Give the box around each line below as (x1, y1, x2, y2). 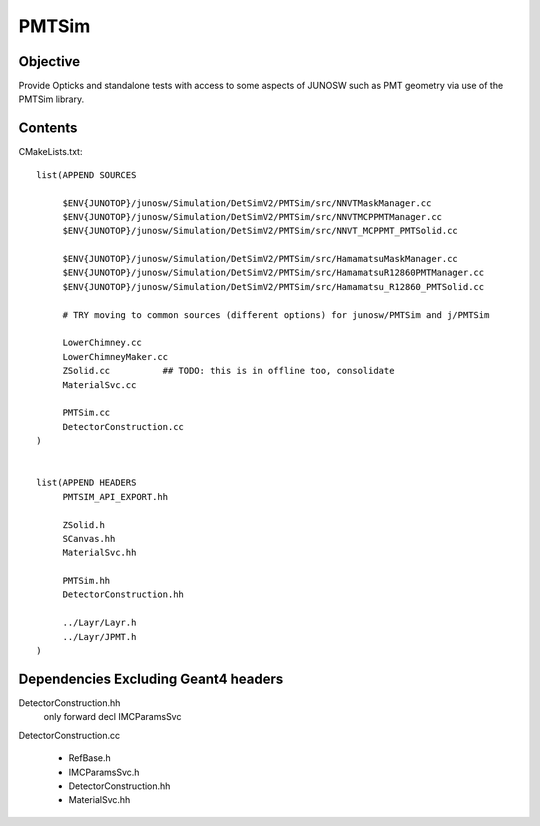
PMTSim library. (18, 93, 85, 105)
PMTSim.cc (62, 407, 111, 419)
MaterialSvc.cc (62, 379, 137, 390)
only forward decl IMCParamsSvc (43, 711, 182, 723)
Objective (18, 53, 81, 70)
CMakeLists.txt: (18, 146, 83, 158)
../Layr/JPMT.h (62, 631, 137, 642)
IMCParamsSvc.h (68, 766, 140, 778)
